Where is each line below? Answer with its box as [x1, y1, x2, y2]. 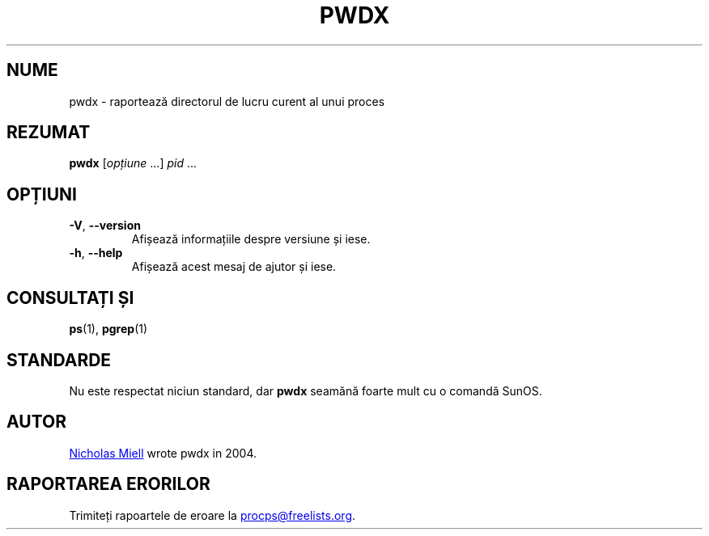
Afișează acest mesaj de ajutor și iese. [131, 260, 337, 274]
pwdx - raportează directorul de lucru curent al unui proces [69, 94, 385, 108]
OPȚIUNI [6, 184, 77, 205]
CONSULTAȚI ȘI [6, 287, 134, 308]
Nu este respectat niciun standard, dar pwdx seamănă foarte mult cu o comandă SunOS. [69, 383, 542, 398]
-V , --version [69, 218, 141, 233]
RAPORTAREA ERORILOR [6, 474, 210, 495]
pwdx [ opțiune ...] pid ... [69, 156, 197, 171]
